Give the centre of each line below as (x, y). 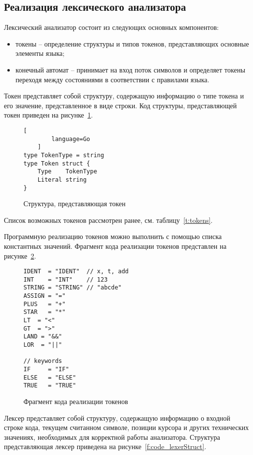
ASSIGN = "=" (45, 296)
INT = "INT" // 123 (66, 279)
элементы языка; (40, 53)
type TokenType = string (64, 155)
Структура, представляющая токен (75, 204)
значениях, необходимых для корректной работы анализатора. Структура (112, 437)
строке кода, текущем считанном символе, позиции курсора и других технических (126, 427)
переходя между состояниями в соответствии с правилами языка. (112, 79)
